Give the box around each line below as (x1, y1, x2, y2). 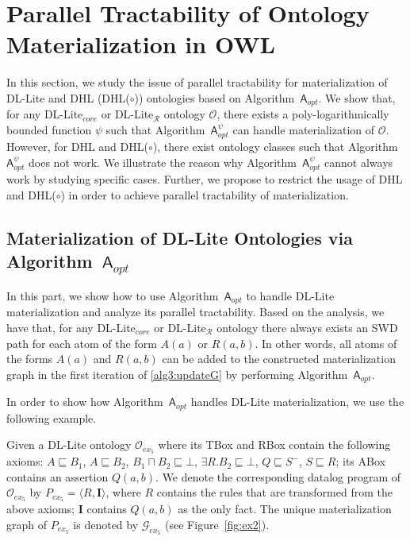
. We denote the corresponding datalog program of (155, 468, 401, 485)
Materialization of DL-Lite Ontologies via (6, 225, 354, 249)
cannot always (324, 153, 393, 170)
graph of (6, 516, 48, 532)
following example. (6, 409, 97, 426)
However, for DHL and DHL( (6, 138, 148, 155)
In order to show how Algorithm (6, 393, 163, 410)
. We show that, (318, 89, 396, 106)
